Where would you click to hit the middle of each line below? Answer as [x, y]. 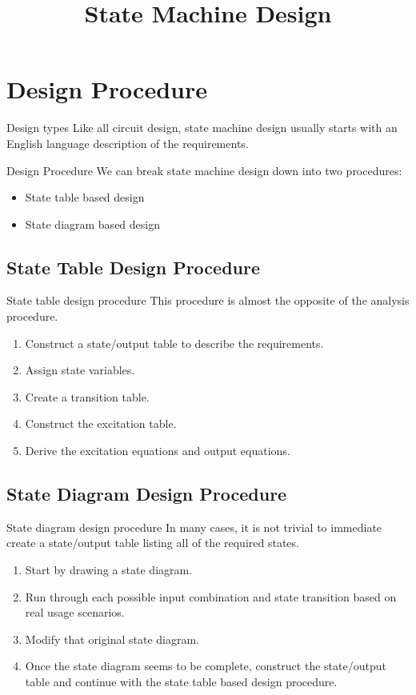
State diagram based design [92, 224]
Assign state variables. [80, 370]
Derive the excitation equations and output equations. [158, 451]
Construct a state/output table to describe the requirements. [174, 343]
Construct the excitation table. [101, 423]
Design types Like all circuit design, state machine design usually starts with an [202, 128]
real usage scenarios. [75, 612]
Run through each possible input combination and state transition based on [211, 596]
